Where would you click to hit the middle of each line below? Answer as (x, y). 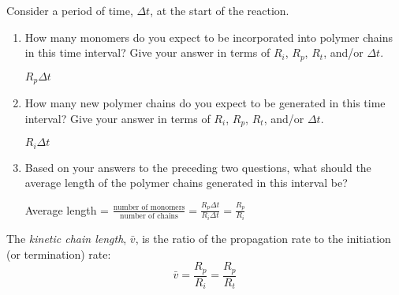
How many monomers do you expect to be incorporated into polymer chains (209, 37)
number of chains (149, 216)
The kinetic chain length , (67, 238)
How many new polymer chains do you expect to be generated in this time (205, 103)
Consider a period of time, (70, 10)
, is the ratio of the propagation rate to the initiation (263, 238)
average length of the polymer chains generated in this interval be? (186, 183)
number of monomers (149, 207)
